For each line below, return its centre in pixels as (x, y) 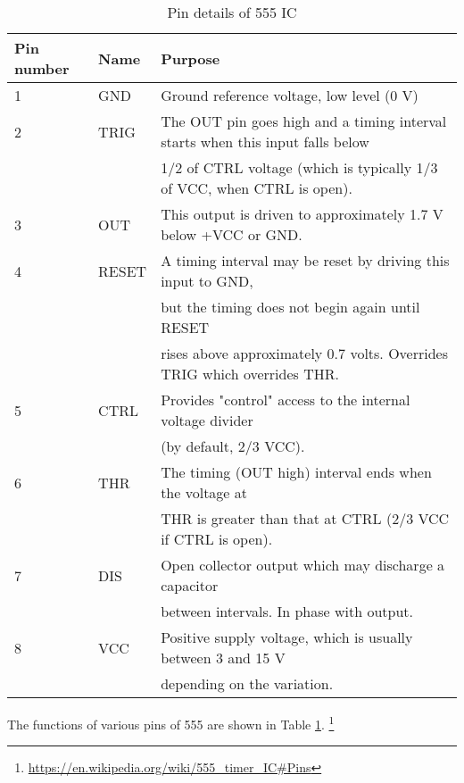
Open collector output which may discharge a (303, 565)
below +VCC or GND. (232, 234)
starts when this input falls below (265, 142)
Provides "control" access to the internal (286, 400)
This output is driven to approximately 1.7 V (302, 214)
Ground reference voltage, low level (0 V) (290, 95)
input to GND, (207, 281)
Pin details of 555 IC (232, 12)
